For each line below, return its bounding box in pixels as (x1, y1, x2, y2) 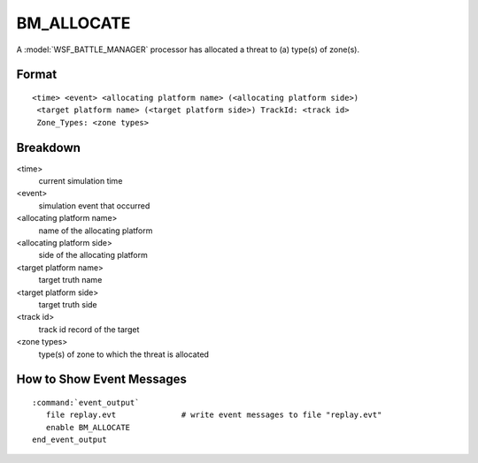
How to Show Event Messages (16, 372, 188, 387)
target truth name (38, 275, 103, 285)
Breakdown (16, 140, 81, 155)
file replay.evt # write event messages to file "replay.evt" (45, 410, 382, 420)
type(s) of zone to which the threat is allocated (38, 349, 210, 360)
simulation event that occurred (38, 200, 150, 211)
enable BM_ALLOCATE (45, 422, 131, 432)
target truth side (38, 299, 97, 309)
